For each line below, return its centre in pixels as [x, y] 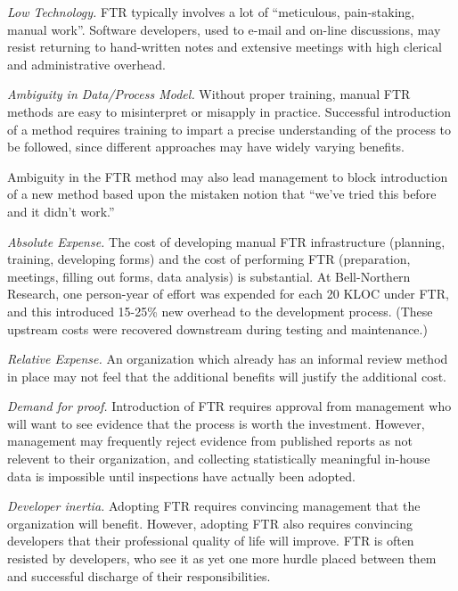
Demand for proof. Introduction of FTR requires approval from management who [229, 406]
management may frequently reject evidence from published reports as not [210, 441]
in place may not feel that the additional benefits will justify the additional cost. [227, 376]
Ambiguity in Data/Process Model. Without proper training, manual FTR [209, 94]
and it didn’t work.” [61, 211]
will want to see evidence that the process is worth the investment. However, [216, 423]
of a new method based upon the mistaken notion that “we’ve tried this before [222, 194]
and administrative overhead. [86, 64]
